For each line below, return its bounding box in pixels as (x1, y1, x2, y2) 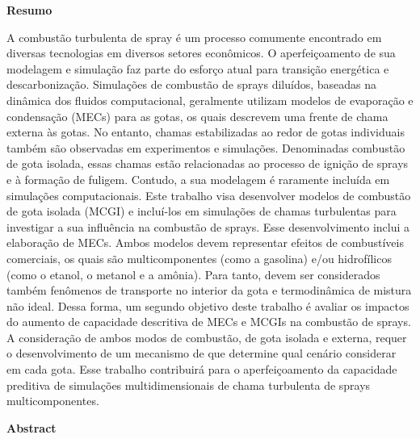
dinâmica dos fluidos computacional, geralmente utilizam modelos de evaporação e (6, 91, 414, 108)
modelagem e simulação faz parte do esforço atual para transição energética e (6, 60, 389, 77)
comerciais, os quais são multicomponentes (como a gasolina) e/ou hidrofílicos (6, 249, 392, 266)
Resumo (6, 2, 52, 18)
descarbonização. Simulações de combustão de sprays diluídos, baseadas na (6, 76, 377, 93)
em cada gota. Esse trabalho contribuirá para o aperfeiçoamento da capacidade (6, 361, 397, 378)
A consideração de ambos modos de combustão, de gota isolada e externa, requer (6, 328, 407, 345)
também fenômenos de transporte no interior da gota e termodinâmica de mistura (6, 282, 412, 299)
